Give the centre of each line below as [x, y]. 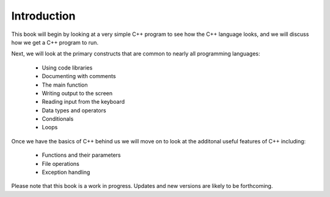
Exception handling [66, 172]
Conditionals [58, 119]
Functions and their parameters [81, 155]
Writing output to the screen [77, 93]
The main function [65, 85]
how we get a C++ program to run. [55, 42]
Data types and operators [74, 110]
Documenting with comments [79, 76]
